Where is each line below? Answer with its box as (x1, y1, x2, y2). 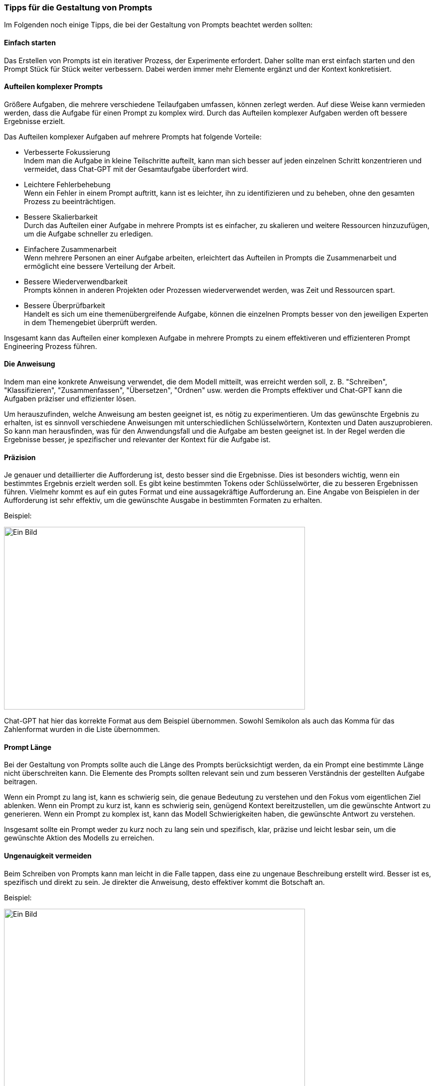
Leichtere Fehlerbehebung (24, 180, 111, 189)
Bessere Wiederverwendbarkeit (24, 277, 128, 286)
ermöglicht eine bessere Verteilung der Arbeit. (24, 261, 176, 270)
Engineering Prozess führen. (4, 342, 97, 351)
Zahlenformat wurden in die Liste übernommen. (4, 725, 160, 734)
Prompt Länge (4, 742, 52, 751)
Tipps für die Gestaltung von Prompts (4, 2, 152, 12)
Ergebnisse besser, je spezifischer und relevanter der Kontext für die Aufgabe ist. (4, 435, 271, 444)
